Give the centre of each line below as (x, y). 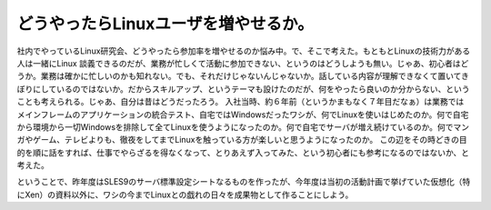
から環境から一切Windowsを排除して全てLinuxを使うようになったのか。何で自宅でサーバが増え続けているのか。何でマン (243, 126)
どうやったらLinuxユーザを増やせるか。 (165, 24)
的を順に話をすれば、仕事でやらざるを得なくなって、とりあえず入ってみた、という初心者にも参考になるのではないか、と (243, 152)
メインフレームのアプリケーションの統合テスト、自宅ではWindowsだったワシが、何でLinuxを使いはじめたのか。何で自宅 (243, 115)
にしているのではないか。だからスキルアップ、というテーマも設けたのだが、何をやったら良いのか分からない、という (251, 89)
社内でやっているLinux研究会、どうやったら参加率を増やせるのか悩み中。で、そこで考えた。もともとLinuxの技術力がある (244, 51)
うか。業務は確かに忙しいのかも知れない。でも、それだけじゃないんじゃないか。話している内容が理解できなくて (227, 76)
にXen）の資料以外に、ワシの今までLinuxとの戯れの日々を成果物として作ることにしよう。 (185, 195)
